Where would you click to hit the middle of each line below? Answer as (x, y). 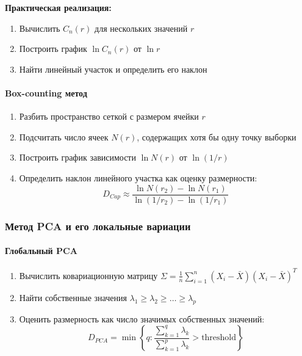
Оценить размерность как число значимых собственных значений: (142, 318)
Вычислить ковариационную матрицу (88, 275)
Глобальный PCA (41, 251)
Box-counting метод (46, 93)
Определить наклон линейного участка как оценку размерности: (138, 177)
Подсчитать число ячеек (64, 136)
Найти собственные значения (73, 297)
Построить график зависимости (77, 157)
